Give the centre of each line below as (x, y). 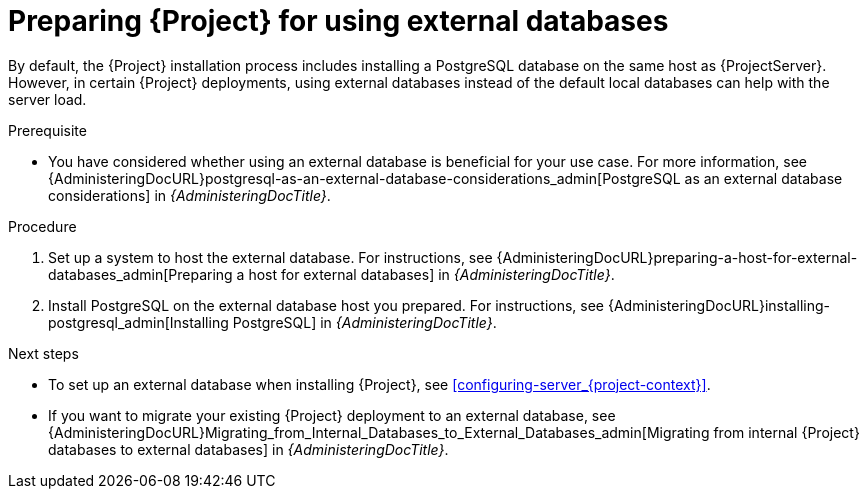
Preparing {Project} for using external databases (338, 21)
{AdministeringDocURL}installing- (718, 305)
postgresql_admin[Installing (138, 322)
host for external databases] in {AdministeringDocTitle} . (431, 274)
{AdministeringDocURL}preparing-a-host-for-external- (677, 257)
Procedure (42, 226)
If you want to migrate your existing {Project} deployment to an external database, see (332, 415)
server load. (47, 99)
